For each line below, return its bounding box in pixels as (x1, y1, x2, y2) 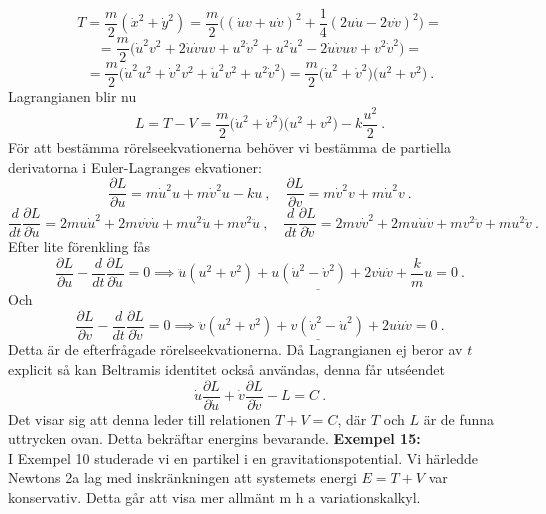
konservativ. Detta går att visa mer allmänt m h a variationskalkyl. (8, 487, 421, 508)
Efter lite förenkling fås (8, 236, 150, 257)
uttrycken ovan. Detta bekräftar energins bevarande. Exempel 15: (8, 428, 421, 449)
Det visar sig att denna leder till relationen (8, 408, 271, 429)
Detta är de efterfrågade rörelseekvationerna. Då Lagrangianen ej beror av (8, 339, 463, 360)
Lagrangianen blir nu (8, 86, 137, 107)
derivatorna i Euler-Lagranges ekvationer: (8, 156, 262, 177)
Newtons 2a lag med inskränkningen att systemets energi (8, 467, 357, 488)
